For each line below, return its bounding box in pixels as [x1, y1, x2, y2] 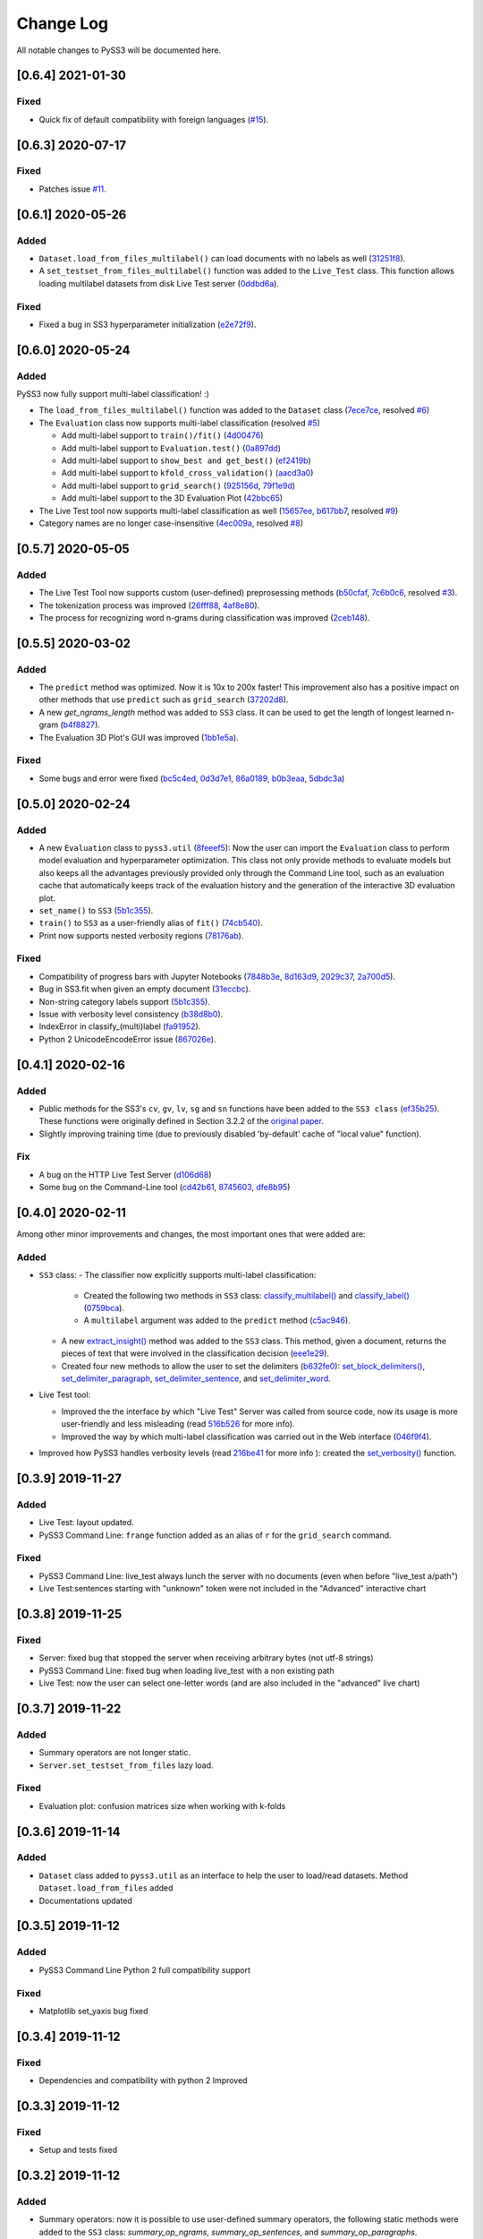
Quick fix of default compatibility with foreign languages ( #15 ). [38, 114, 268, 124]
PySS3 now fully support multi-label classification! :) [16, 389, 210, 399]
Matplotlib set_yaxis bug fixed [38, 2005, 148, 2016]
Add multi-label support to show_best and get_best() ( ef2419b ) [61, 455, 312, 466]
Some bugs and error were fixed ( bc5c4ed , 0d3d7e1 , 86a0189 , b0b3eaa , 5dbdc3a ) [38, 773, 345, 784]
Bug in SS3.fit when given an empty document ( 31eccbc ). [38, 983, 251, 994]
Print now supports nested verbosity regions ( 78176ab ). [38, 930, 244, 940]
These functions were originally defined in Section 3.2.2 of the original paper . [38, 1116, 324, 1127]
